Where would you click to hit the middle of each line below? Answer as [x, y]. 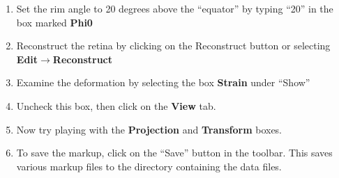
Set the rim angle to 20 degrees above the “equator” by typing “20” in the [175, 8]
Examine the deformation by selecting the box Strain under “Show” [163, 82]
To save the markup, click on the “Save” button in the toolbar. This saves [174, 153]
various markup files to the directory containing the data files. [149, 166]
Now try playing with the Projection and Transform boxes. [149, 129]
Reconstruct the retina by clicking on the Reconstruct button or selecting [173, 46]
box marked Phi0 [54, 22]
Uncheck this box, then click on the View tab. [116, 105]
